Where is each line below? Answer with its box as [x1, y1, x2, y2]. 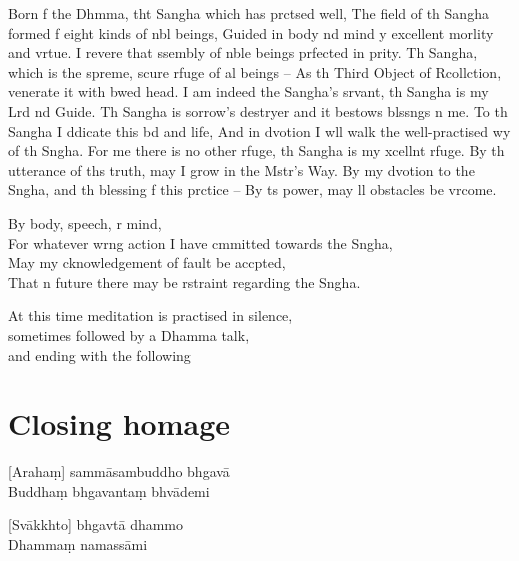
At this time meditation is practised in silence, [8, 305, 293, 326]
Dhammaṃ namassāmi [8, 534, 148, 554]
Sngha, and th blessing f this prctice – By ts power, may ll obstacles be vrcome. [8, 179, 497, 200]
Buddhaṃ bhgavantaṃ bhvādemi [8, 480, 210, 501]
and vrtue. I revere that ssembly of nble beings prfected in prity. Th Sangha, [8, 42, 478, 63]
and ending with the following [8, 344, 191, 365]
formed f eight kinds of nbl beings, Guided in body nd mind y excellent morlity [8, 22, 494, 43]
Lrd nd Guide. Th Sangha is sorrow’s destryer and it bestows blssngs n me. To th [8, 100, 508, 121]
